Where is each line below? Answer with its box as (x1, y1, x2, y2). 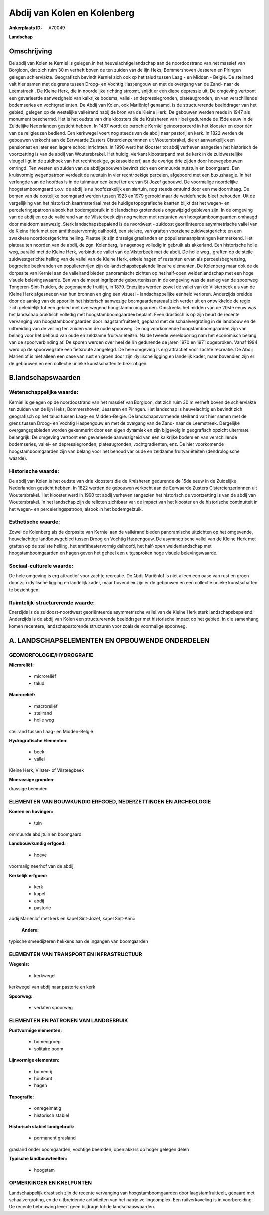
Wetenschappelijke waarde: (9, 389, 79, 396)
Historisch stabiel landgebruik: (9, 1123, 75, 1129)
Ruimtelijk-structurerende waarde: (9, 599, 95, 606)
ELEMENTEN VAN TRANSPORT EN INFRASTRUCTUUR (9, 951, 142, 958)
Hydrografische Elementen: (9, 738, 68, 744)
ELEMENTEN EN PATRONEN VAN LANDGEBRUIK (9, 1017, 128, 1024)
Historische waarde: (9, 467, 60, 474)
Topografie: (9, 1094, 34, 1100)
